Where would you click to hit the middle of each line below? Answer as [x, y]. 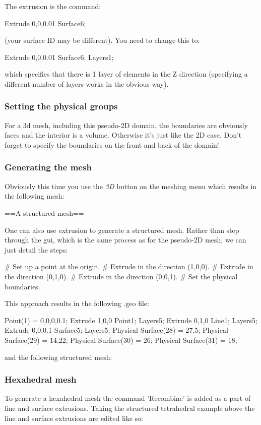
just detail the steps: [36, 249]
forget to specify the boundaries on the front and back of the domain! [112, 144]
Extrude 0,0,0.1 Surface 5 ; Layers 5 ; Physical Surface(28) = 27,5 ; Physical [116, 330]
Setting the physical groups [61, 106]
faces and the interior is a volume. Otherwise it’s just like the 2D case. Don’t [123, 135]
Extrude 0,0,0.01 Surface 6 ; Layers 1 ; [59, 57]
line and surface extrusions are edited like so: [74, 418]
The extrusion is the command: [53, 6]
